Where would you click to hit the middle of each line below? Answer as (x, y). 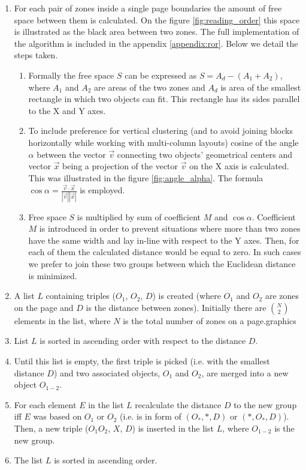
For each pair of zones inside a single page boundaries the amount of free (148, 8)
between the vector (71, 154)
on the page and (44, 307)
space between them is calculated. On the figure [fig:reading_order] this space (157, 20)
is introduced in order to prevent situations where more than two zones (170, 228)
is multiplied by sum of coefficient (139, 216)
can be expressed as (161, 75)
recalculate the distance (178, 404)
